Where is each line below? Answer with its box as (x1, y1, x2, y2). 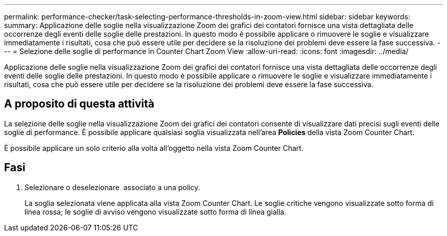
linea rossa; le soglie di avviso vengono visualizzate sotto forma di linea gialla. (24, 207, 287, 216)
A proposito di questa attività (4, 97, 155, 111)
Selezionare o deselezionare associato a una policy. (24, 182, 200, 192)
